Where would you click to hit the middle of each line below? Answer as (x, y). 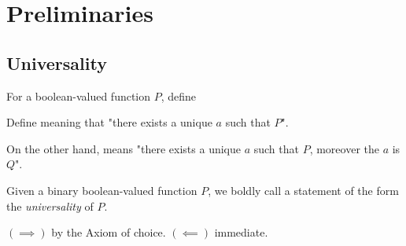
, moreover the (344, 148)
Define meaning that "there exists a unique (109, 122)
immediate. (241, 232)
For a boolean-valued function (79, 95)
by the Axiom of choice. (109, 232)
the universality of (50, 206)
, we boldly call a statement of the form (303, 190)
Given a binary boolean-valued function (102, 190)
